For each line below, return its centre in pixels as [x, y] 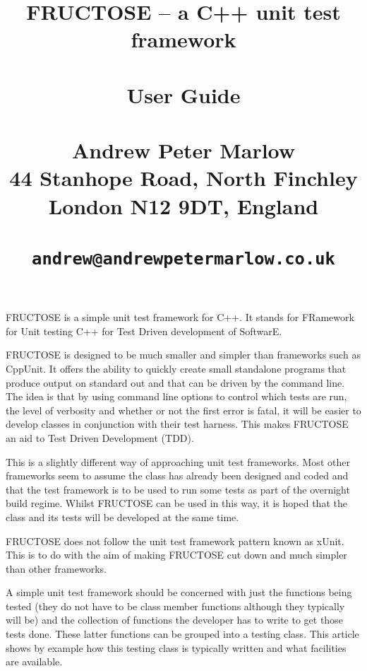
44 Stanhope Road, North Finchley [183, 178]
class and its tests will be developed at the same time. [122, 517]
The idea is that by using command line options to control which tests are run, [176, 396]
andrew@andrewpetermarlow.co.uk [183, 258]
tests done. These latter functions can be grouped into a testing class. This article [182, 634]
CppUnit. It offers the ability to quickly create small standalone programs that [176, 368]
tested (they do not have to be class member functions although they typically [175, 606]
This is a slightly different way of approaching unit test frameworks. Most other [178, 461]
